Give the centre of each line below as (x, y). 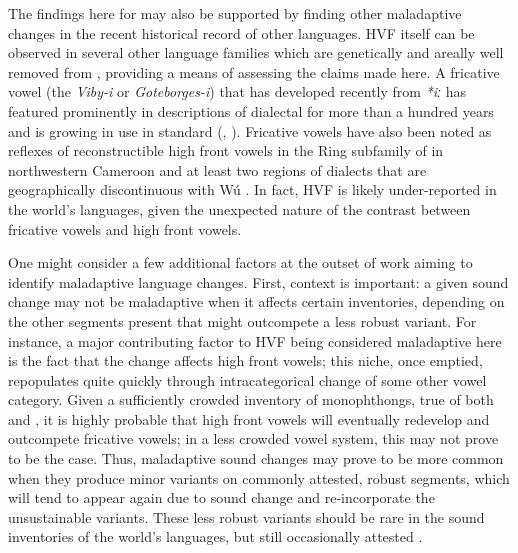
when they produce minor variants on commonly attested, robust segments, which (259, 477)
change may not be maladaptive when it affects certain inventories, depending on (256, 301)
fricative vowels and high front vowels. (125, 228)
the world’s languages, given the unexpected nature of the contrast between (239, 208)
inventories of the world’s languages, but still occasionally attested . (215, 536)
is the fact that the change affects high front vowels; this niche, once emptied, (245, 360)
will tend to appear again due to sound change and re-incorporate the (221, 497)
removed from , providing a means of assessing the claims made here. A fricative (254, 71)
